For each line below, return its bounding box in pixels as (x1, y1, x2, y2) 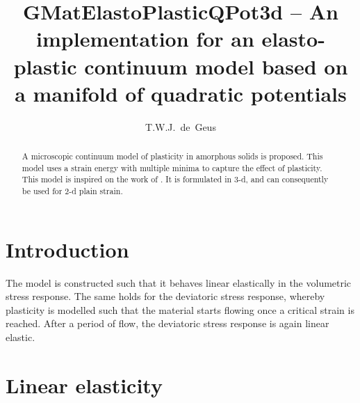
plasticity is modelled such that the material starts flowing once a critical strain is (6, 302, 354, 317)
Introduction (6, 235, 129, 263)
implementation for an (36, 24, 254, 53)
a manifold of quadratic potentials (15, 79, 347, 107)
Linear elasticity (6, 370, 163, 399)
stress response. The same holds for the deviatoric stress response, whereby (6, 289, 325, 303)
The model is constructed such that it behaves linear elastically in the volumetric (6, 275, 352, 290)
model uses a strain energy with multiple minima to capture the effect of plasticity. (22, 161, 322, 173)
